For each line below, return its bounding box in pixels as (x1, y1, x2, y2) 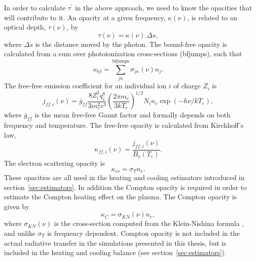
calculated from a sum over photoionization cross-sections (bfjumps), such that (4, 48, 242, 59)
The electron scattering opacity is (4, 158, 105, 168)
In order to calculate (4, 2, 66, 12)
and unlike (4, 228, 36, 238)
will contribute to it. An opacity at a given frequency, (4, 12, 166, 22)
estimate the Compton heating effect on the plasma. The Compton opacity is (4, 191, 237, 202)
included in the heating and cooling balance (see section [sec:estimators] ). (4, 247, 227, 258)
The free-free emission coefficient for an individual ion (4, 80, 167, 91)
